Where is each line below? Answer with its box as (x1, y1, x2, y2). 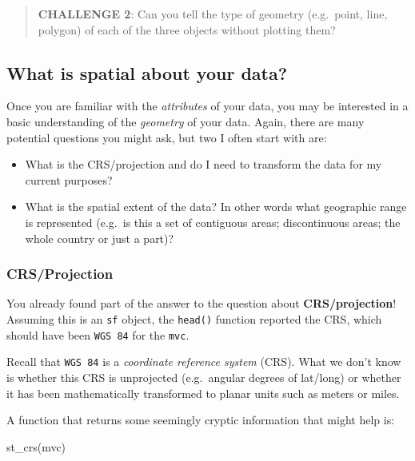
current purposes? (25, 171, 113, 188)
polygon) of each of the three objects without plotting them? (38, 21, 336, 38)
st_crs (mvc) (6, 438, 66, 455)
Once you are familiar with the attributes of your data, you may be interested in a (6, 97, 409, 114)
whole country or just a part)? (25, 229, 174, 246)
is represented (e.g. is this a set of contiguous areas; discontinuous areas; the (25, 213, 401, 230)
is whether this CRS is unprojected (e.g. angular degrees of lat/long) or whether (6, 368, 401, 385)
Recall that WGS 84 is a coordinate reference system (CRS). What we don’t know (6, 353, 401, 370)
